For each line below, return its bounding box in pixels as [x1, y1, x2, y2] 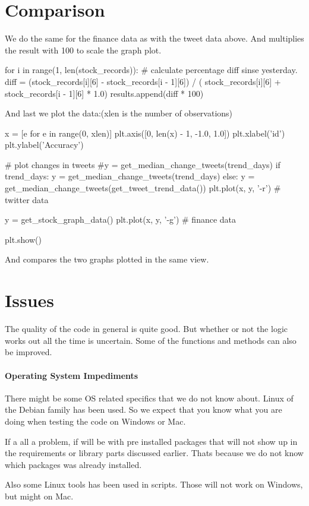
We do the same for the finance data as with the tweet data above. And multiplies [5, 32, 304, 45]
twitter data [5, 193, 49, 205]
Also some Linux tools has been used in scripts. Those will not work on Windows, [5, 478, 303, 491]
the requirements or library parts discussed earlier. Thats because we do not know [5, 447, 304, 459]
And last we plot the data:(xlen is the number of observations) [5, 107, 233, 119]
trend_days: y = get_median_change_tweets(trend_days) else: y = [5, 170, 255, 182]
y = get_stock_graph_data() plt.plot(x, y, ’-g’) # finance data [5, 213, 237, 226]
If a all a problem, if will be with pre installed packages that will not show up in [5, 435, 298, 447]
